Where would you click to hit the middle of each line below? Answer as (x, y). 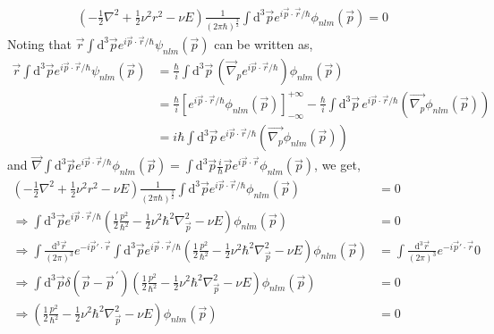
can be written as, (264, 43)
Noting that (39, 43)
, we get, (337, 165)
